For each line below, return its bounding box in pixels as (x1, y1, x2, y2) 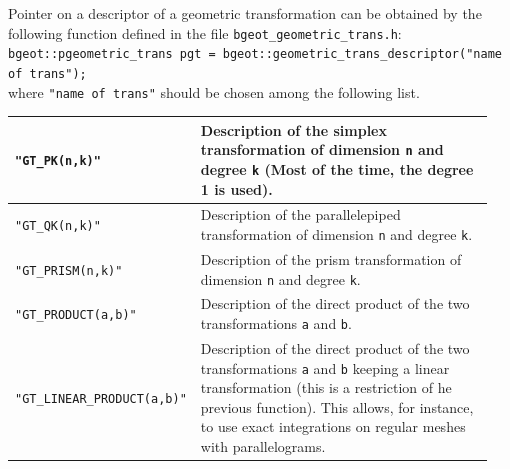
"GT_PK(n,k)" (15, 154, 101, 169)
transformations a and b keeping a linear (200, 357, 450, 378)
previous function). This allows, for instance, (200, 396, 474, 417)
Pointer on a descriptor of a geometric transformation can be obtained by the (8, 3, 482, 23)
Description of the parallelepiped (200, 204, 401, 225)
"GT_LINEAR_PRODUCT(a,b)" (15, 391, 187, 406)
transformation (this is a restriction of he (200, 377, 452, 398)
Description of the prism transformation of (200, 248, 462, 269)
